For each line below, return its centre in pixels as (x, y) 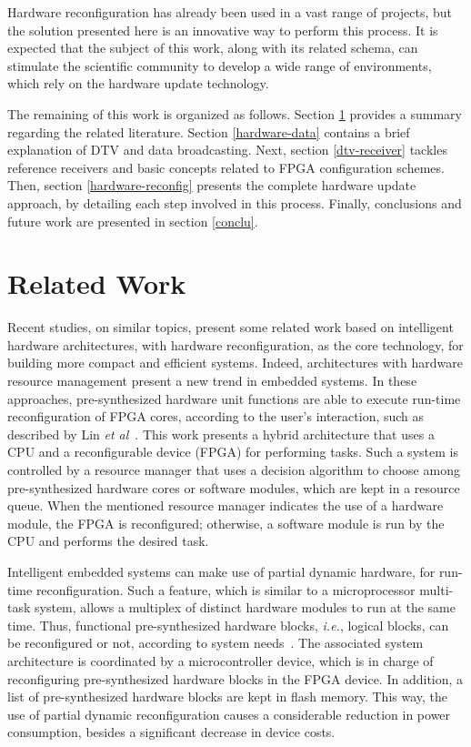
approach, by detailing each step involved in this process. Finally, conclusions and (235, 202)
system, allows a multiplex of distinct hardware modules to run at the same (245, 607)
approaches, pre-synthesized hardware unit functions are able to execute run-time (234, 398)
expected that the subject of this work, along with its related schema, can (213, 48)
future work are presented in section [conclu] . (133, 221)
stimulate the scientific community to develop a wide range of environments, (220, 65)
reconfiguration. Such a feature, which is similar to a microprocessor (225, 589)
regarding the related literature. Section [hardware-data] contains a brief (209, 131)
